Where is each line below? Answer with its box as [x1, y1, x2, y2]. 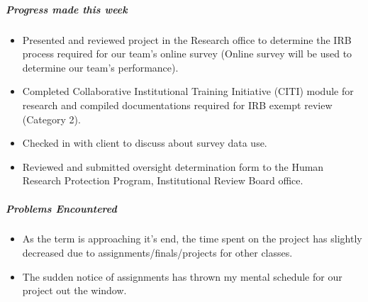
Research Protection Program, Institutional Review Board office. [22, 173, 303, 188]
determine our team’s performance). [22, 60, 179, 74]
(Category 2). [22, 111, 81, 126]
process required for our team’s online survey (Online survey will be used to [22, 46, 352, 61]
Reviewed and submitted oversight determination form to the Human [22, 159, 324, 174]
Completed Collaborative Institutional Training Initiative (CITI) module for [22, 84, 354, 99]
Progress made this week [6, 1, 128, 16]
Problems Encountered [6, 201, 117, 216]
